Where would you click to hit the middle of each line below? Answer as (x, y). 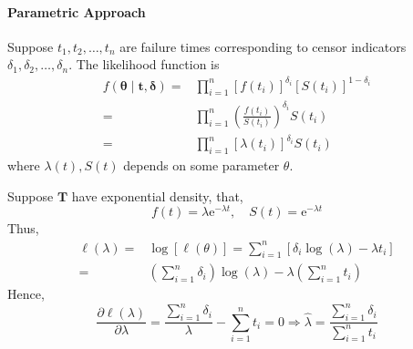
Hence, (26, 294)
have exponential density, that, (157, 195)
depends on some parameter (201, 165)
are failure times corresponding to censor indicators (263, 46)
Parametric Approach (77, 11)
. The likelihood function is (144, 64)
